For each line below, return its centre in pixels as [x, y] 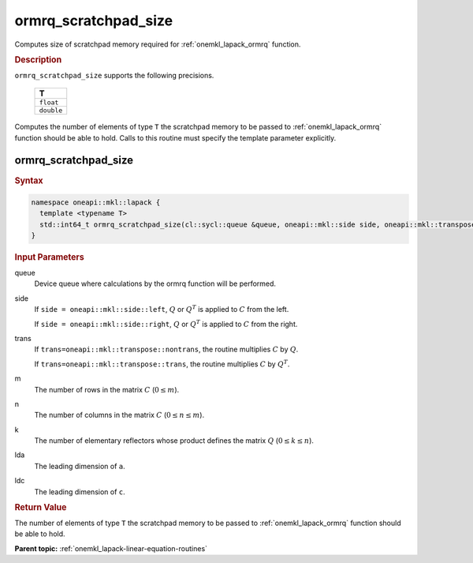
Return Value [41, 508]
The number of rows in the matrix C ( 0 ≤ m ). [107, 389]
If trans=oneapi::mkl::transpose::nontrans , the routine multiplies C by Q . [166, 349]
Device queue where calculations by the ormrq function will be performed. [155, 283]
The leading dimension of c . [80, 492]
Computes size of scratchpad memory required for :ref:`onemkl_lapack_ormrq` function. [158, 44]
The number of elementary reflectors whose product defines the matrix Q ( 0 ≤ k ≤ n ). [174, 441]
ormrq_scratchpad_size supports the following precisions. [114, 75]
